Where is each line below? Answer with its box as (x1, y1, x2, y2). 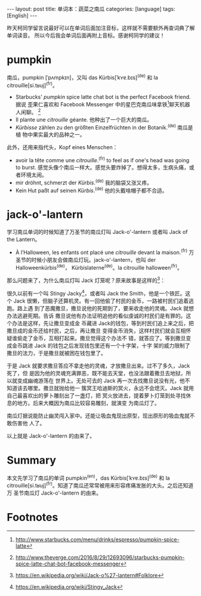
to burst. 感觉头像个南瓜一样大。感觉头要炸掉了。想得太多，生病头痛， (15, 163, 190, 171)
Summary (7, 453, 56, 467)
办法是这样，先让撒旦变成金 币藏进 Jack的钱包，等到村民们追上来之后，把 (11, 319, 194, 326)
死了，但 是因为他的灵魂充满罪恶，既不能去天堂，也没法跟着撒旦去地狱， (7, 369, 186, 376)
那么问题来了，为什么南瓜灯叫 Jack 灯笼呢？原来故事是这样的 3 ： (7, 276, 166, 284)
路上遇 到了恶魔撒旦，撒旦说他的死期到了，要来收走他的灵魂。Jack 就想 (17, 304, 194, 311)
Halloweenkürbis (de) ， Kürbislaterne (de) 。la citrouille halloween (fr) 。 (15, 263, 183, 271)
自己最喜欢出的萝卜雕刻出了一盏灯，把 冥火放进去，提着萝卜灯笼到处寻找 (7, 392, 186, 399)
